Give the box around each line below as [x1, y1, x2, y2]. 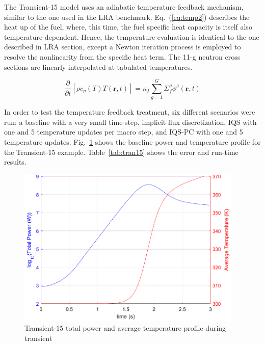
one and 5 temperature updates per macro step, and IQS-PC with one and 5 [4, 126, 243, 137]
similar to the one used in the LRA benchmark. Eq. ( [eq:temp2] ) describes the [4, 11, 250, 22]
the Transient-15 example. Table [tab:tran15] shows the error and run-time [4, 146, 238, 157]
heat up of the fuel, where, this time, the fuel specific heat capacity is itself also [4, 21, 252, 32]
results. [4, 156, 26, 167]
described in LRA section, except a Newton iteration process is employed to [4, 41, 241, 52]
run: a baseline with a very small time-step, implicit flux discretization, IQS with [4, 116, 257, 127]
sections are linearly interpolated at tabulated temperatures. [4, 61, 193, 72]
